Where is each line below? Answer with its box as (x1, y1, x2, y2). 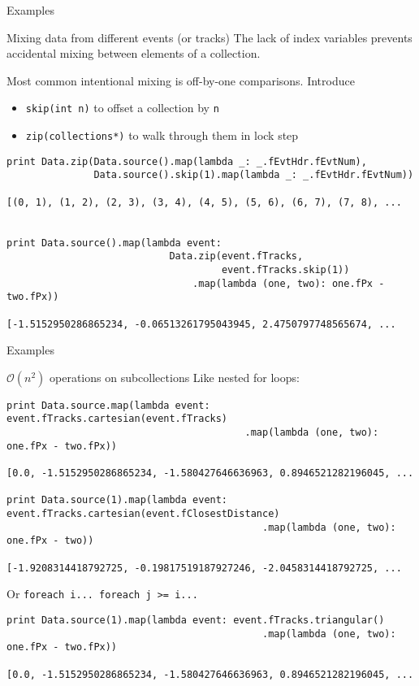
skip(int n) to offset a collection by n (25, 99, 219, 116)
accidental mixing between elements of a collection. (6, 45, 261, 62)
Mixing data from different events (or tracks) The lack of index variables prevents (6, 28, 413, 46)
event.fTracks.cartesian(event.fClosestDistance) (6, 508, 280, 520)
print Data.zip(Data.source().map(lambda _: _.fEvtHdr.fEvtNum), (6, 155, 367, 167)
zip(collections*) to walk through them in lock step (25, 127, 299, 144)
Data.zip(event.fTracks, (169, 250, 304, 263)
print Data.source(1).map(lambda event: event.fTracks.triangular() (6, 614, 385, 626)
